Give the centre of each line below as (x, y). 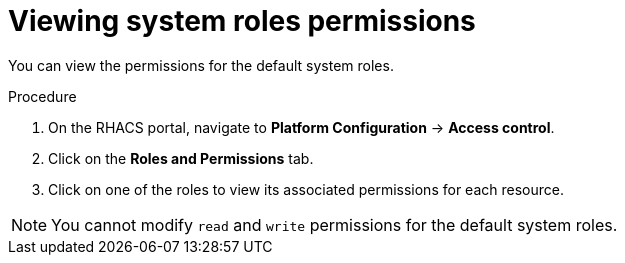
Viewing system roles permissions (242, 21)
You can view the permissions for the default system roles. (201, 65)
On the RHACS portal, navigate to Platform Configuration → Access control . (301, 127)
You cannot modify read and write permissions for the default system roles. (334, 224)
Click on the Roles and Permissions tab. (181, 158)
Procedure (42, 96)
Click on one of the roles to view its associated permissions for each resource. (306, 189)
